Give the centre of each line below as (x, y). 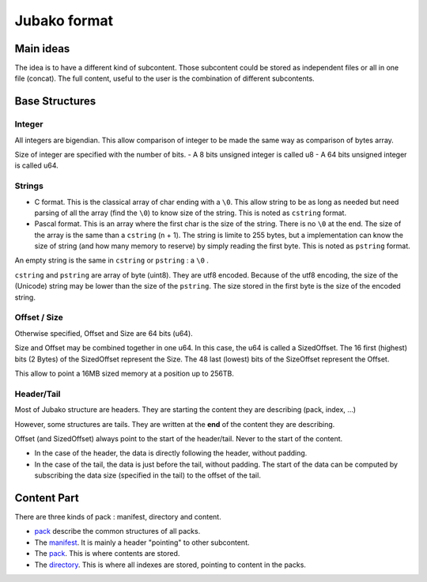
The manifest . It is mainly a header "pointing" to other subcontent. (142, 542)
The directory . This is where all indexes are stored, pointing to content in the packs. (170, 565)
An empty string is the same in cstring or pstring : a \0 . (112, 260)
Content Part (47, 498)
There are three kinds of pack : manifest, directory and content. (118, 516)
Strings (29, 186)
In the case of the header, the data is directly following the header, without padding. (171, 453)
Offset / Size (39, 318)
